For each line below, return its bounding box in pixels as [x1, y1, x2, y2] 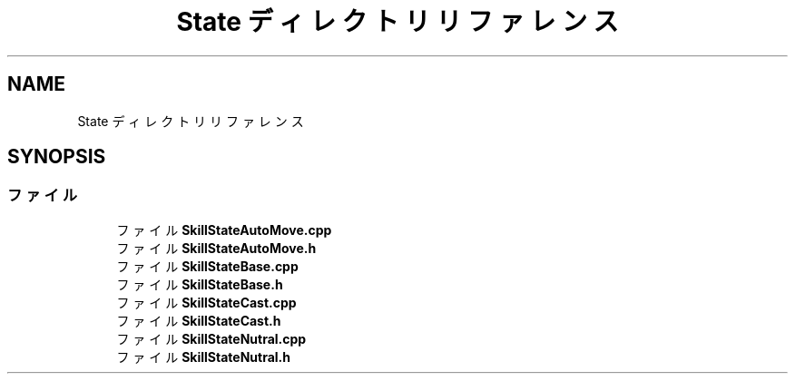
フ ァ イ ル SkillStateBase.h [116, 276, 283, 292]
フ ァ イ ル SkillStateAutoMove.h [116, 239, 317, 256]
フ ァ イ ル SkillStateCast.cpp [116, 294, 297, 310]
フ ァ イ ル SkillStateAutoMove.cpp [116, 221, 332, 238]
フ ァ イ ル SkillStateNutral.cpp [116, 330, 307, 347]
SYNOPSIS [7, 145, 106, 169]
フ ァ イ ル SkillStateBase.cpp [116, 258, 299, 274]
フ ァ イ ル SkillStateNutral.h [116, 348, 290, 365]
